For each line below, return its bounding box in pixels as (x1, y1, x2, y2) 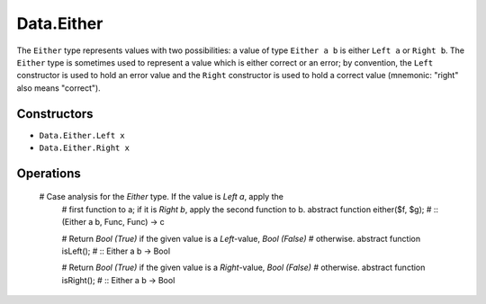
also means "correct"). (16, 82, 101, 94)
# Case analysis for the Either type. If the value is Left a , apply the (39, 192, 283, 202)
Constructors (16, 106, 94, 121)
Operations (16, 165, 81, 181)
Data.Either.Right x (39, 143, 130, 153)
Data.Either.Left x (39, 130, 125, 140)
